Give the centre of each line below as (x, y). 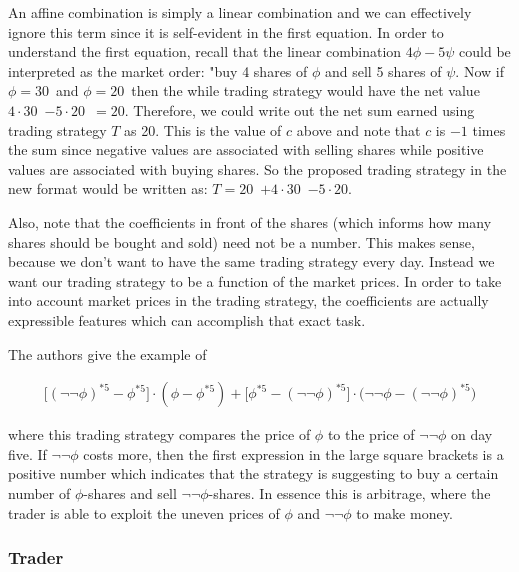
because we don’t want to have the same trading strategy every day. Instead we (251, 261)
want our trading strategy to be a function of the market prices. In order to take (255, 280)
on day (472, 434)
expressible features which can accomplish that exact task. (187, 319)
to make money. (404, 512)
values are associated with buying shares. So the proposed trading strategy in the (257, 168)
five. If (27, 453)
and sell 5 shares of (383, 70)
